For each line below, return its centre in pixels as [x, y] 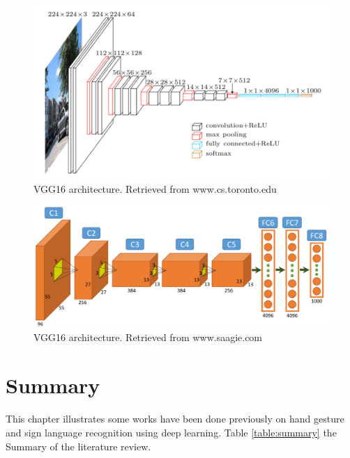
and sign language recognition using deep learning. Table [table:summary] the [171, 433]
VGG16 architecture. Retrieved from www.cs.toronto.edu [155, 188]
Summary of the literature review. [78, 446]
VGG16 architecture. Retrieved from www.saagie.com [148, 337]
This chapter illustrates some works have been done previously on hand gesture [175, 419]
